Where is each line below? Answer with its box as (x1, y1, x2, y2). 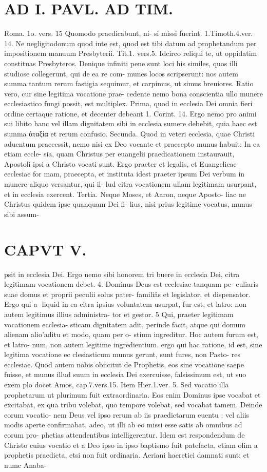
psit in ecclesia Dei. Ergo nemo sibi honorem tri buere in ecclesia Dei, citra (4, 268, 240, 279)
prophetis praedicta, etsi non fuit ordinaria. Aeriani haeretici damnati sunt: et (4, 449, 250, 460)
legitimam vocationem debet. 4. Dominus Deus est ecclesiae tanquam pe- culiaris (4, 279, 259, 289)
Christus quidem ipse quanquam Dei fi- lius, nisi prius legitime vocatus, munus (4, 199, 252, 209)
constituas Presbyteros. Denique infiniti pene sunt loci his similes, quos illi (4, 57, 238, 68)
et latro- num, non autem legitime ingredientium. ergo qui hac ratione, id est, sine (4, 339, 262, 349)
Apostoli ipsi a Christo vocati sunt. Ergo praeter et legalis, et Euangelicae (4, 158, 237, 169)
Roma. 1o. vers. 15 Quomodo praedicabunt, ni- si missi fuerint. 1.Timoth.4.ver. (4, 28, 253, 38)
